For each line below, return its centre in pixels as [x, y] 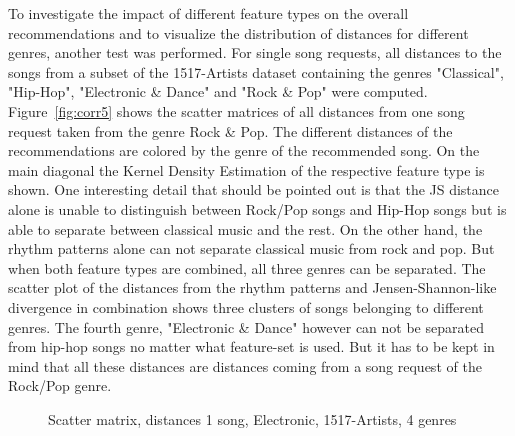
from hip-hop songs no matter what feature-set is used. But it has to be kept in [251, 346]
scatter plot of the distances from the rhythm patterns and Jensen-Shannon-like [252, 287]
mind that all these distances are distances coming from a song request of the [245, 365]
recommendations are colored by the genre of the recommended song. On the [244, 150]
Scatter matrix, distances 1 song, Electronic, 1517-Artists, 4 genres [252, 418]
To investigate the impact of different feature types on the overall [208, 13]
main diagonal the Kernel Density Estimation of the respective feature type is [246, 169]
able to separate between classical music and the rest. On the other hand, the [245, 228]
